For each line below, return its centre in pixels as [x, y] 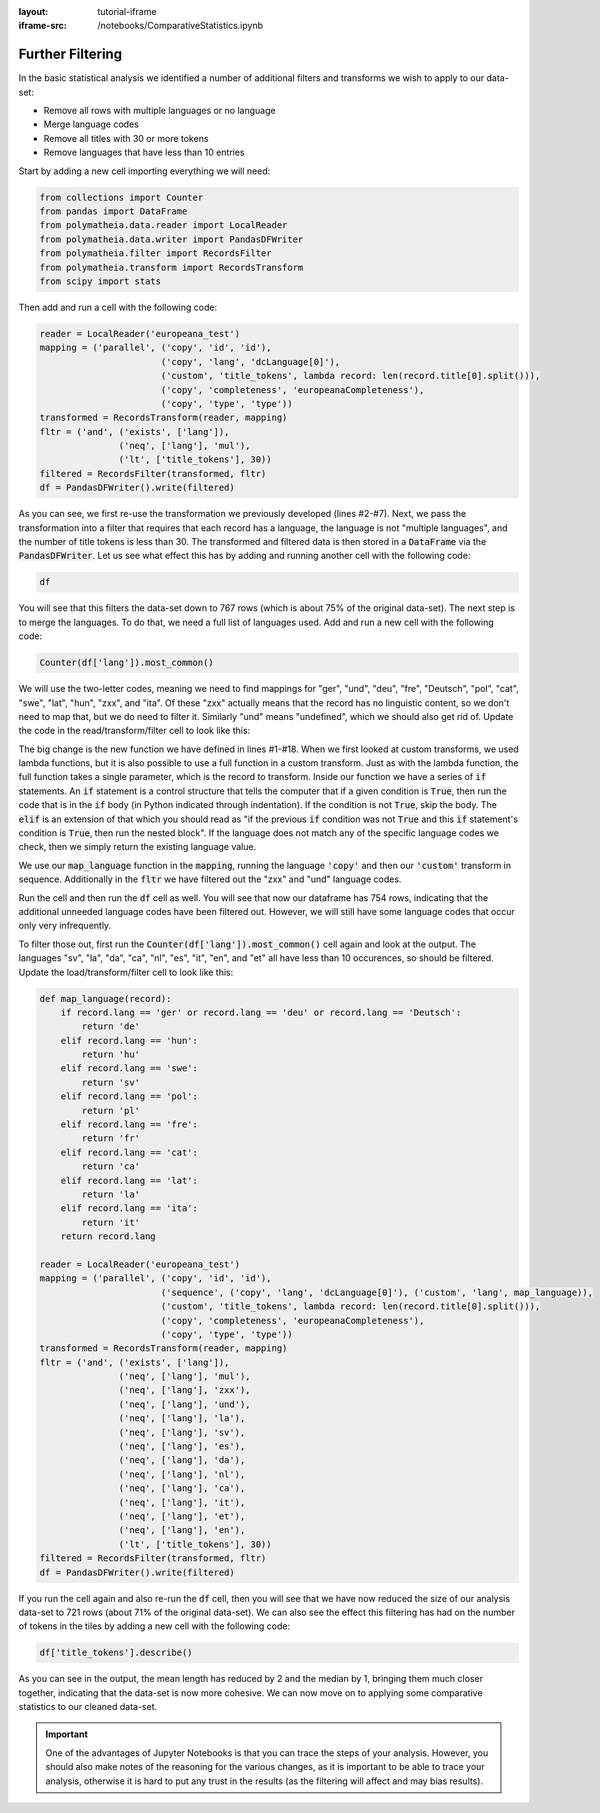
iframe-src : [42, 26]
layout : [33, 11]
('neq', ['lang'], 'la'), [182, 1418]
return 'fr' [110, 1138]
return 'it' [110, 1222]
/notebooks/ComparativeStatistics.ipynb [180, 26]
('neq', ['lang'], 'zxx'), [184, 1390]
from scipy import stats [100, 281]
